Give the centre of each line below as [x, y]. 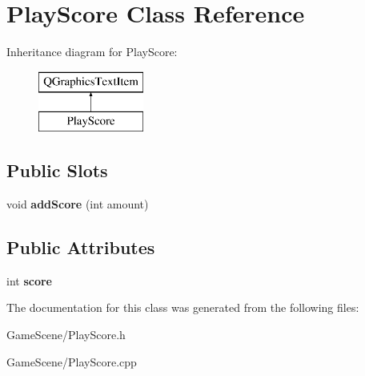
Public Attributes [81, 247]
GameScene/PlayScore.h [66, 335]
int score [29, 280]
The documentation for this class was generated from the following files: [183, 307]
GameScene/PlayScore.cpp [72, 361]
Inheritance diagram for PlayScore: [92, 52]
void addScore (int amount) [78, 204]
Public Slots [57, 170]
